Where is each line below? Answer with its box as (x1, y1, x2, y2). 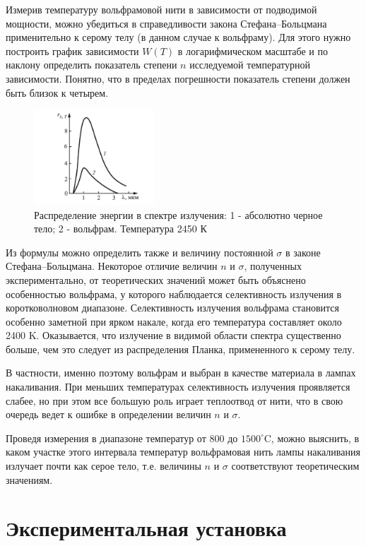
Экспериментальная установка (6, 514, 287, 542)
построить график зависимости (6, 43, 139, 58)
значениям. (6, 472, 53, 487)
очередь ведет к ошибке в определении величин (6, 407, 211, 422)
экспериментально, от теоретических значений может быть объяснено (6, 272, 306, 287)
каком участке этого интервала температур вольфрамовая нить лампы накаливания (6, 444, 360, 459)
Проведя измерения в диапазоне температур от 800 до (6, 430, 238, 445)
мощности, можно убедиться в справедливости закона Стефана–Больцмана (6, 16, 327, 30)
